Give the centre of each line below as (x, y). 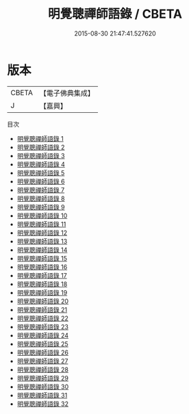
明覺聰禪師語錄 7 (41, 190)
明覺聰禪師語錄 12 (42, 233)
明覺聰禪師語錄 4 (41, 164)
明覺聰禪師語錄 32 (42, 404)
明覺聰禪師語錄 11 (41, 224)
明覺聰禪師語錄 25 (42, 344)
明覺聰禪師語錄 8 (41, 198)
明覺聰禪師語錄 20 (43, 301)
